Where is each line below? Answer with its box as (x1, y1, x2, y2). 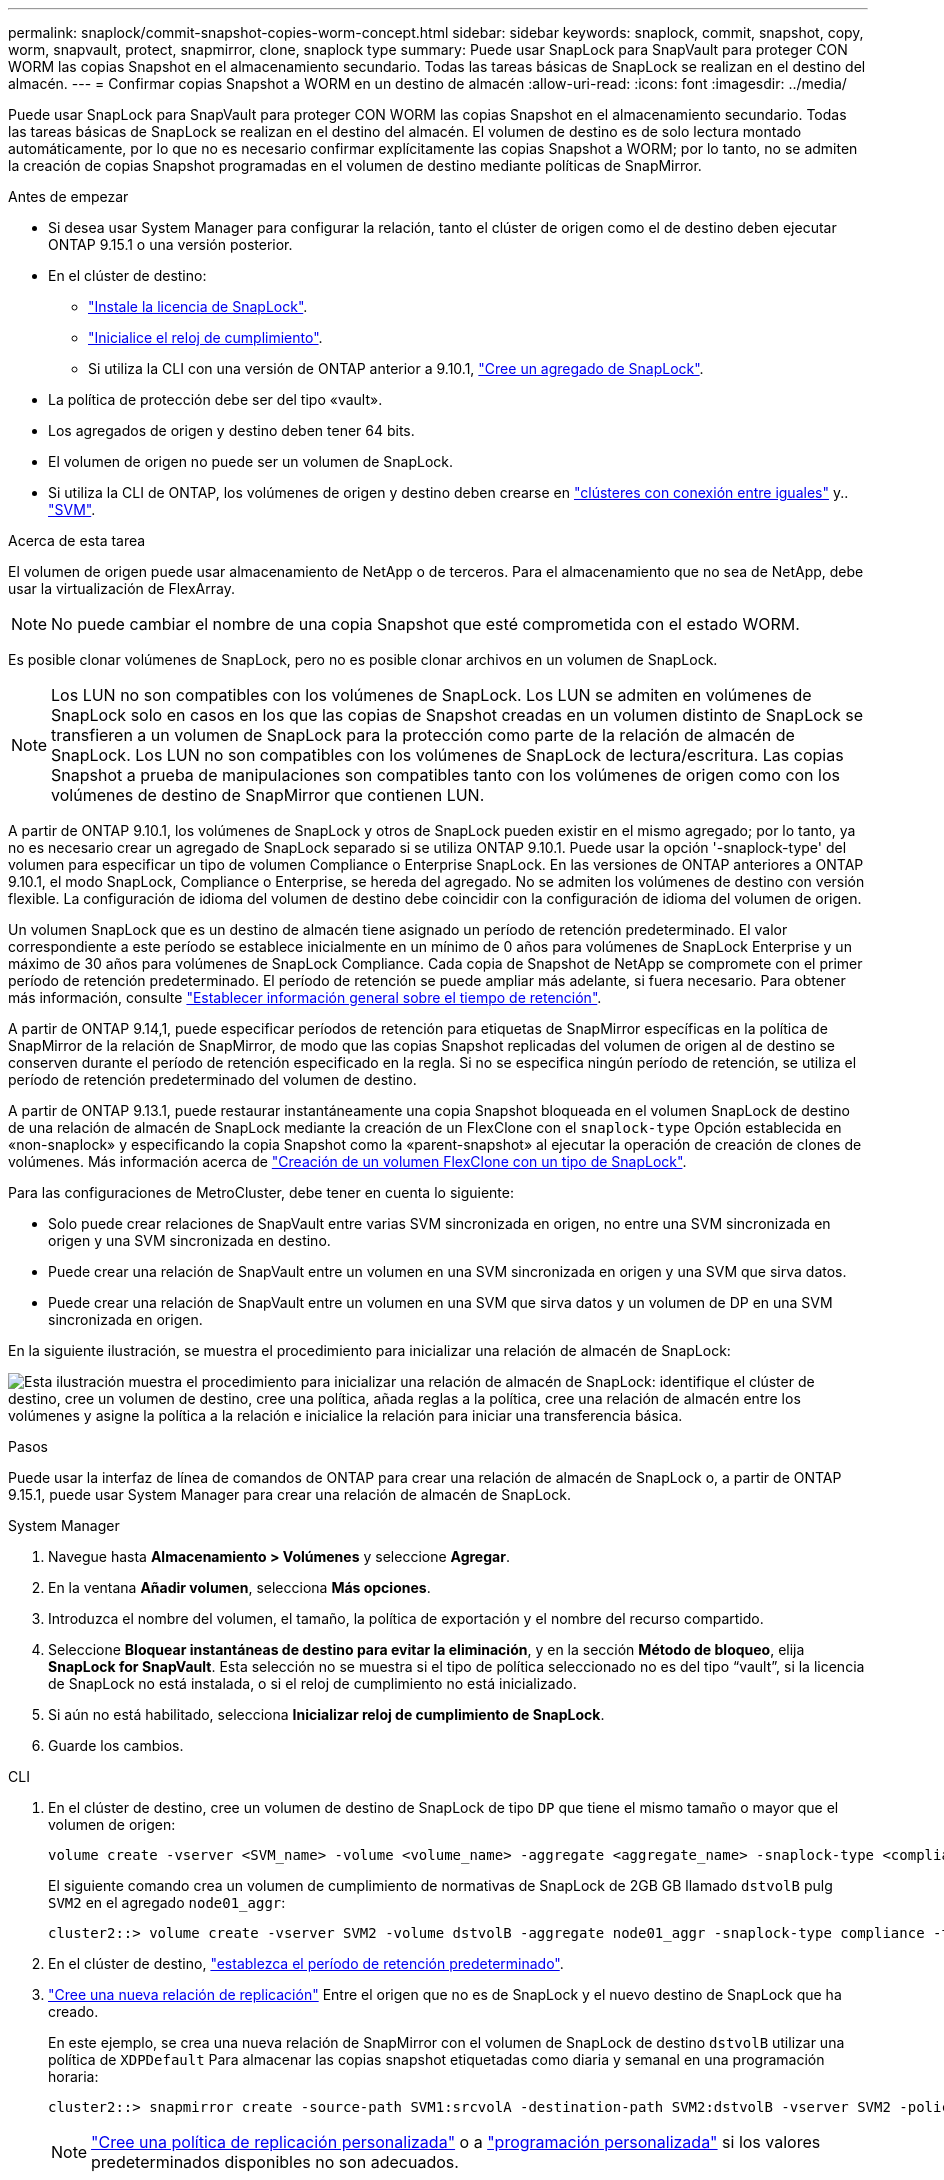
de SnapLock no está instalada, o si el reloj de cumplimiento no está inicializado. (48, 1675, 577, 1692)
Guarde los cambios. (48, 1737, 184, 1754)
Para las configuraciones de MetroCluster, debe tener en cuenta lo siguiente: (8, 1184, 514, 1201)
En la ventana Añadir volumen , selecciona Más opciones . (48, 1579, 431, 1596)
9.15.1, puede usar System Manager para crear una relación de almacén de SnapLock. (8, 1486, 571, 1503)
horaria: (48, 2068, 99, 2085)
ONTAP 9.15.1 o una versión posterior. (48, 236, 293, 253)
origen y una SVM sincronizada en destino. (48, 1232, 331, 1249)
